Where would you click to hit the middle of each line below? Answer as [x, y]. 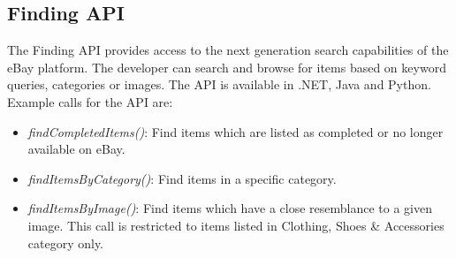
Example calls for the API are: [90, 101]
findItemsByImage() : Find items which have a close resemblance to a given [230, 208]
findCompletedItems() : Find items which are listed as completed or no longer [236, 131]
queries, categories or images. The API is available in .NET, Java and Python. [219, 84]
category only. [66, 243]
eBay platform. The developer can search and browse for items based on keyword [227, 67]
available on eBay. [76, 149]
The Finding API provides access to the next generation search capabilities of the [228, 50]
